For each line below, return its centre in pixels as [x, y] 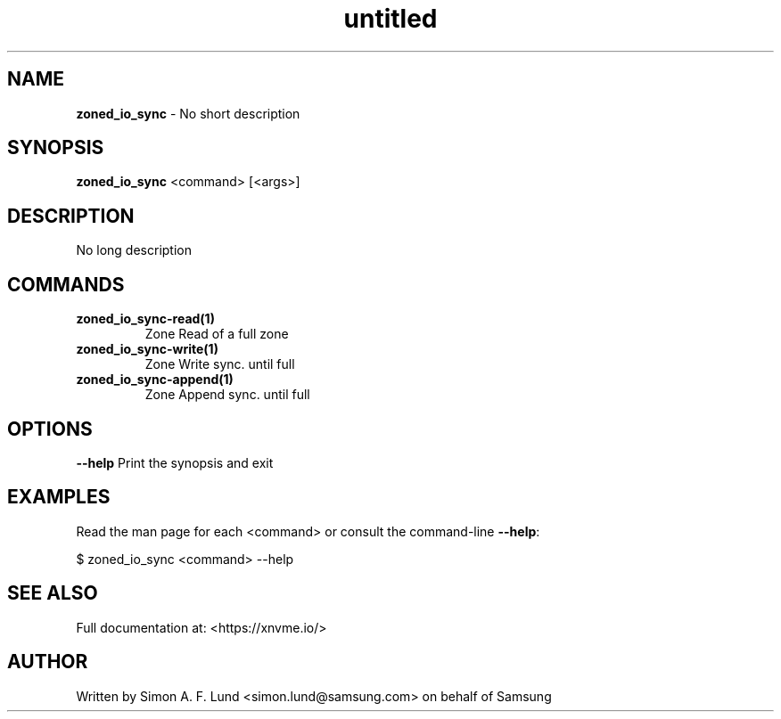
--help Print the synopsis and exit [175, 462]
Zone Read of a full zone [217, 334]
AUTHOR [48, 662]
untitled [390, 19]
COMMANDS [66, 284]
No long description [134, 250]
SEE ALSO [53, 593]
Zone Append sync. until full [227, 395]
